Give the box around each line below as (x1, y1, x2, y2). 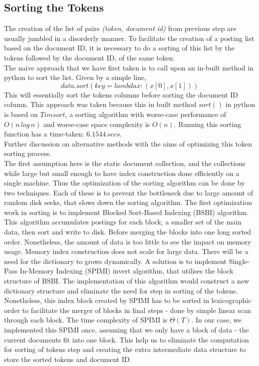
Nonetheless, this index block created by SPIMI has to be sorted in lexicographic (4, 295, 252, 305)
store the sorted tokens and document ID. (4, 353, 132, 364)
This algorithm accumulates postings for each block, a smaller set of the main (4, 216, 242, 227)
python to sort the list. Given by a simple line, (4, 72, 147, 82)
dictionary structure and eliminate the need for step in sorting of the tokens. (4, 285, 238, 295)
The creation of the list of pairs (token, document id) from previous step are (4, 23, 237, 33)
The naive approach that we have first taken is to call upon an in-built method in (4, 62, 254, 72)
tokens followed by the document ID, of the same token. (4, 52, 175, 62)
